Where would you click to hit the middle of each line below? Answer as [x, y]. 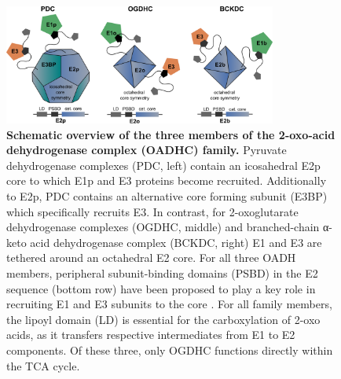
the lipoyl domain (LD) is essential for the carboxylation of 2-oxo [163, 319]
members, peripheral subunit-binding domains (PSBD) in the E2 [162, 272]
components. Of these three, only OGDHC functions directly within [170, 350]
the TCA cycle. [43, 365]
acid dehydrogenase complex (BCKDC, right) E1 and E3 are [176, 242]
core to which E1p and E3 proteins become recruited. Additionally [167, 180]
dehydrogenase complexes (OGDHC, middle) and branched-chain [163, 227]
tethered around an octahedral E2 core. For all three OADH [151, 258]
